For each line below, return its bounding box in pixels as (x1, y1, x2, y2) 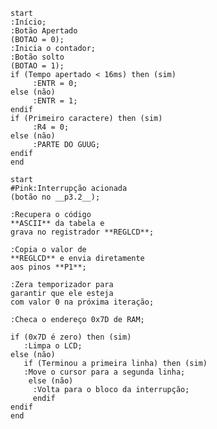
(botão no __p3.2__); (10, 192, 101, 202)
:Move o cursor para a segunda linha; (23, 367, 186, 377)
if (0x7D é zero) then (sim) (10, 332, 132, 342)
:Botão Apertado (10, 26, 78, 36)
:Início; (10, 17, 47, 27)
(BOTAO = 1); (10, 61, 65, 71)
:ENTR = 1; (32, 96, 78, 106)
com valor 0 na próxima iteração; (10, 297, 155, 307)
